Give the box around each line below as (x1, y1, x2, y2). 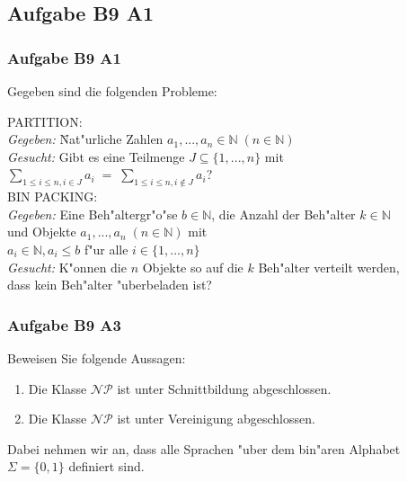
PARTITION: (7, 112, 83, 130)
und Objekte (7, 222, 76, 241)
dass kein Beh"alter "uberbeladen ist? (7, 275, 212, 294)
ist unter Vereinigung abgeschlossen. (117, 409, 315, 428)
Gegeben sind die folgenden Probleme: (7, 82, 217, 100)
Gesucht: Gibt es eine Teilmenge (7, 147, 185, 165)
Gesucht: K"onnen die (7, 257, 127, 276)
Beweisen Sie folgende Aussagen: (7, 348, 186, 367)
